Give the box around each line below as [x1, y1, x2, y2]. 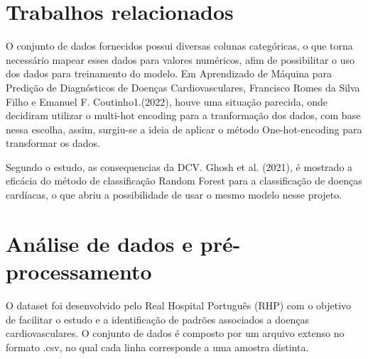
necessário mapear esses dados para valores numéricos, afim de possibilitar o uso [6, 52, 355, 67]
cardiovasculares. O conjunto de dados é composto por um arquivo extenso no [6, 326, 345, 341]
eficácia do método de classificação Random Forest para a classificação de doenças [6, 173, 362, 188]
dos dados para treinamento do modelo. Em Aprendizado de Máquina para [6, 66, 332, 81]
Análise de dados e [6, 228, 193, 258]
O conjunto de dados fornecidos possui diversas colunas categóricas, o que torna [6, 38, 353, 53]
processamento [6, 257, 152, 286]
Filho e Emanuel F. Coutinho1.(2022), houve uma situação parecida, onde [6, 94, 328, 109]
